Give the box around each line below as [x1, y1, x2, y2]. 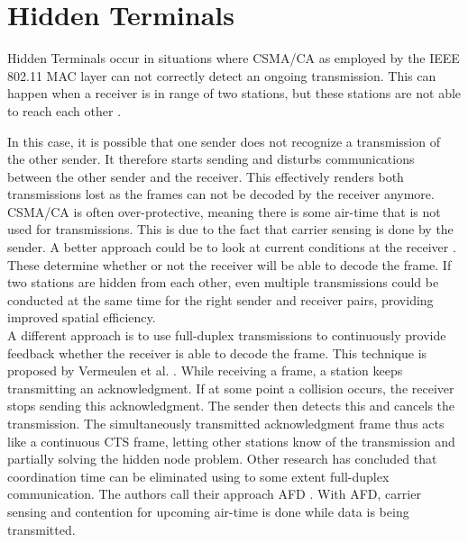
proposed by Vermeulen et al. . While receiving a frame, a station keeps [7, 361, 403, 380]
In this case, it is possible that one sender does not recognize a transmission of [7, 131, 440, 150]
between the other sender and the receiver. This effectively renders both [7, 167, 404, 185]
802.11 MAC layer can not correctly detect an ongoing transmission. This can [7, 66, 436, 85]
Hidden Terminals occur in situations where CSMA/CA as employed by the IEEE [7, 49, 460, 68]
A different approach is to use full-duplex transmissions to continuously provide [7, 326, 446, 345]
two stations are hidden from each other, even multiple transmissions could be [7, 273, 439, 292]
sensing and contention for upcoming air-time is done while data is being [7, 501, 409, 520]
